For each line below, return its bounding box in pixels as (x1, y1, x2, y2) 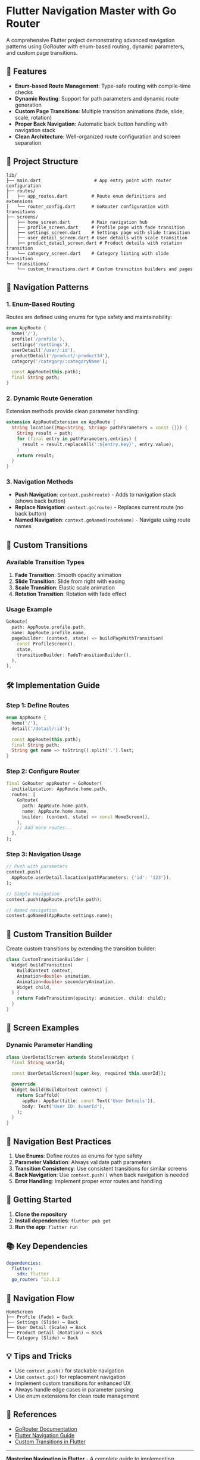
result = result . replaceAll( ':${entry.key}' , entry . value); (21, 441, 174, 447)
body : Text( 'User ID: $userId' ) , (21, 1103, 105, 1109)
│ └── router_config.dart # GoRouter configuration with (6, 204, 169, 210)
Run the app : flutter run (14, 1223, 78, 1230)
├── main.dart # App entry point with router (6, 177, 171, 183)
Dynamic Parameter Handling (6, 1041, 93, 1049)
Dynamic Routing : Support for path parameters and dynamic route (14, 95, 179, 102)
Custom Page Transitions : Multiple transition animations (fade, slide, (14, 107, 185, 114)
